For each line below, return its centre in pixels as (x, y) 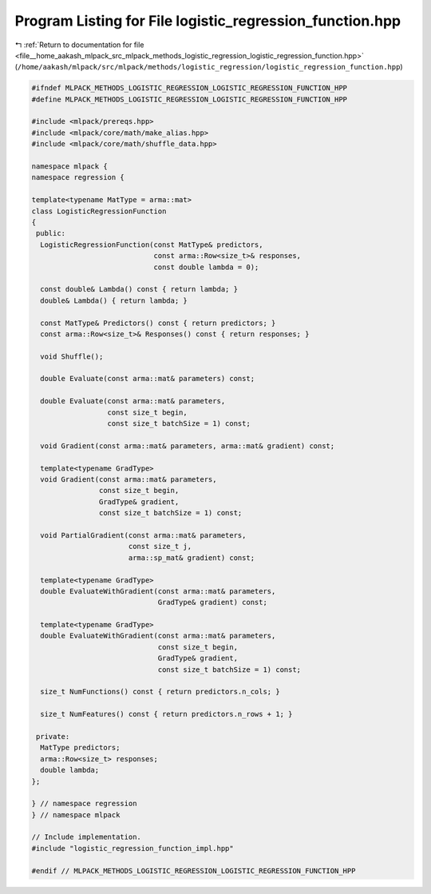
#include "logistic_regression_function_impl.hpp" (133, 848)
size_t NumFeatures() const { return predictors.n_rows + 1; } (166, 714)
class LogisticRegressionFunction (99, 211)
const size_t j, (160, 546)
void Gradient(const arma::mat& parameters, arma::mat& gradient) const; (188, 446)
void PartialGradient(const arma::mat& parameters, (143, 535)
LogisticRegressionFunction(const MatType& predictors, (152, 244)
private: (53, 736)
